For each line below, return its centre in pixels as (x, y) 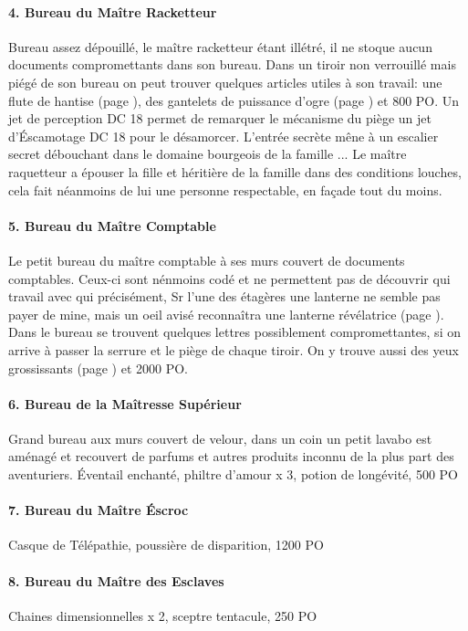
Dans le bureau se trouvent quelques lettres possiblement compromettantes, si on (234, 332)
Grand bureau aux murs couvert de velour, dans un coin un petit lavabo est (220, 438)
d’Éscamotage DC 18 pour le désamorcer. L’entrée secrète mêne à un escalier (224, 136)
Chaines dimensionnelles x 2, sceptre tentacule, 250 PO (163, 615)
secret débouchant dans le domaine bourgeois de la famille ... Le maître (208, 154)
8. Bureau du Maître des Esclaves (116, 580)
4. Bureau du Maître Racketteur (113, 11)
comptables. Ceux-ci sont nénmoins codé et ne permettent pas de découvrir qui (229, 278)
